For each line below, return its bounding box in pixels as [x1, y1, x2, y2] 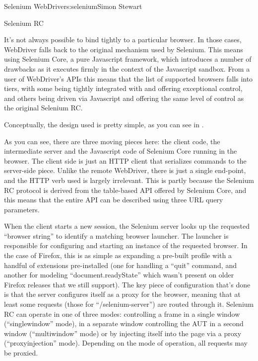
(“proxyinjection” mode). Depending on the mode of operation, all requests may [4, 338, 248, 348]
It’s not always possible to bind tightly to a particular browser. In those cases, [4, 34, 242, 45]
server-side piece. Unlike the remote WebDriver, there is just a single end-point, [4, 165, 246, 176]
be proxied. [4, 348, 38, 358]
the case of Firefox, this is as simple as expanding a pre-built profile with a [4, 250, 232, 261]
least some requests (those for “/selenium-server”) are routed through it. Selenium [4, 299, 254, 309]
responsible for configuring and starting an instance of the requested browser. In [4, 240, 248, 251]
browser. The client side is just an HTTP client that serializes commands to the [4, 155, 247, 166]
